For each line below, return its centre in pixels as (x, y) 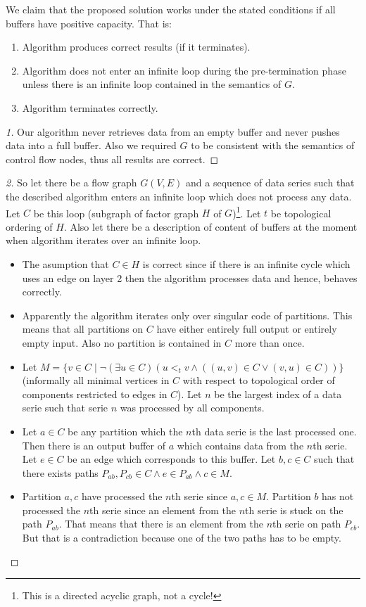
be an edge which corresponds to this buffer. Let (171, 459)
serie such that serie (65, 408)
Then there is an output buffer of (94, 445)
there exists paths (60, 472)
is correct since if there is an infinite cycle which (246, 263)
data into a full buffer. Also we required (91, 145)
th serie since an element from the (163, 510)
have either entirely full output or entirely (247, 329)
